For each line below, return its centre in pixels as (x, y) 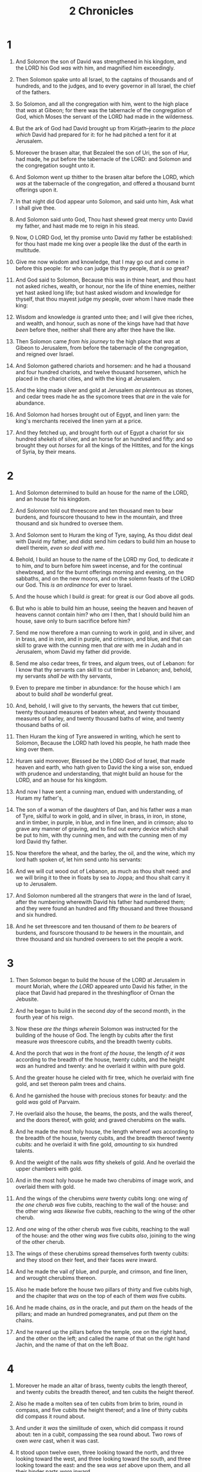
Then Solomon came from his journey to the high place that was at (98, 341)
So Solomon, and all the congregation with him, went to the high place (102, 104)
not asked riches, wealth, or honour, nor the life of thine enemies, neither (105, 286)
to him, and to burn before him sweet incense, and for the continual (99, 566)
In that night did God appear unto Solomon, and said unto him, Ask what (104, 201)
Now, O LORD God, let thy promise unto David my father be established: (104, 237)
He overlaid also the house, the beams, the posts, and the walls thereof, (104, 1113)
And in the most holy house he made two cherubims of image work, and (104, 1180)
